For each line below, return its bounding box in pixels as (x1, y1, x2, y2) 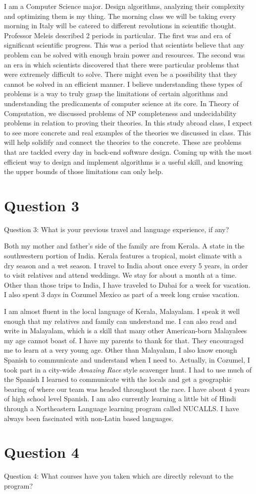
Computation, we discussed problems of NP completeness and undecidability (4, 108, 237, 118)
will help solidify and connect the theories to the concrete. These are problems (4, 137, 242, 147)
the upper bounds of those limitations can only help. (4, 166, 163, 177)
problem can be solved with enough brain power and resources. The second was (4, 49, 245, 60)
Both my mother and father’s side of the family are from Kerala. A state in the (4, 241, 245, 251)
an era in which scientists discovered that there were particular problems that (4, 59, 240, 69)
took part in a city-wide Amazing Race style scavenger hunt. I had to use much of (4, 364, 252, 374)
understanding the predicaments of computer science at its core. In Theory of (4, 98, 239, 108)
